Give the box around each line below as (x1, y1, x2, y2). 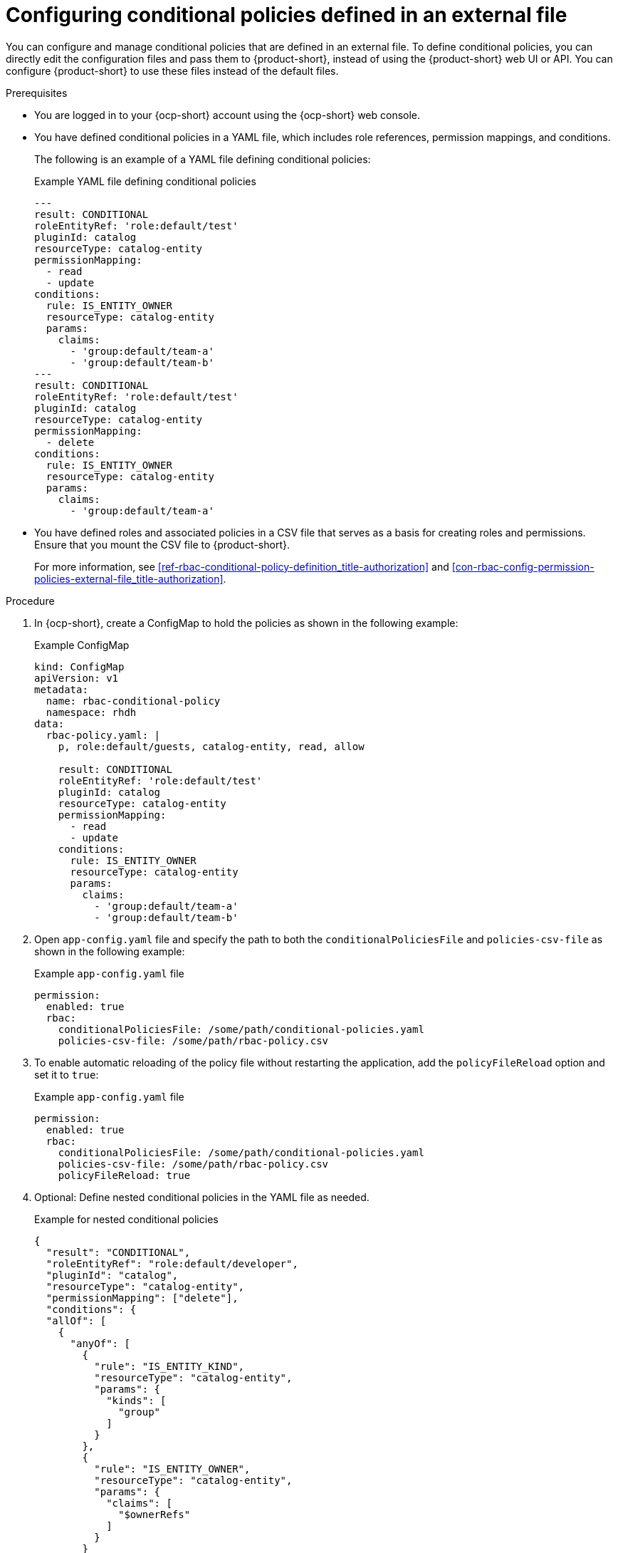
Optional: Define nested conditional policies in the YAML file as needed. (34, 1190, 370, 1203)
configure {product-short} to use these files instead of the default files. (6, 64, 339, 77)
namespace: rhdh (46, 706, 137, 718)
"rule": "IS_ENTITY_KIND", (94, 1360, 245, 1372)
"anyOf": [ (70, 1337, 130, 1349)
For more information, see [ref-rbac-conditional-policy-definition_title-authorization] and (34, 560, 449, 573)
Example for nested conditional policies (34, 1212, 219, 1225)
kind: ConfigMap (34, 660, 125, 672)
